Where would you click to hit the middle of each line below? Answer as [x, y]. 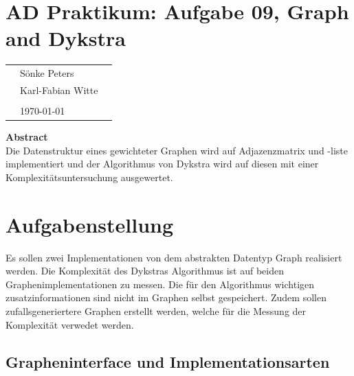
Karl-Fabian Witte [59, 90]
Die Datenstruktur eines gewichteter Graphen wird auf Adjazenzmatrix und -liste [177, 150]
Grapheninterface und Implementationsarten [168, 361]
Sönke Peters [47, 73]
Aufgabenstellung [90, 224]
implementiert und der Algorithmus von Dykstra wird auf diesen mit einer [162, 164]
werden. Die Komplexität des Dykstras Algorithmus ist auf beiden [145, 271]
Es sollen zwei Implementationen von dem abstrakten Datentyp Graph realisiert [174, 257]
